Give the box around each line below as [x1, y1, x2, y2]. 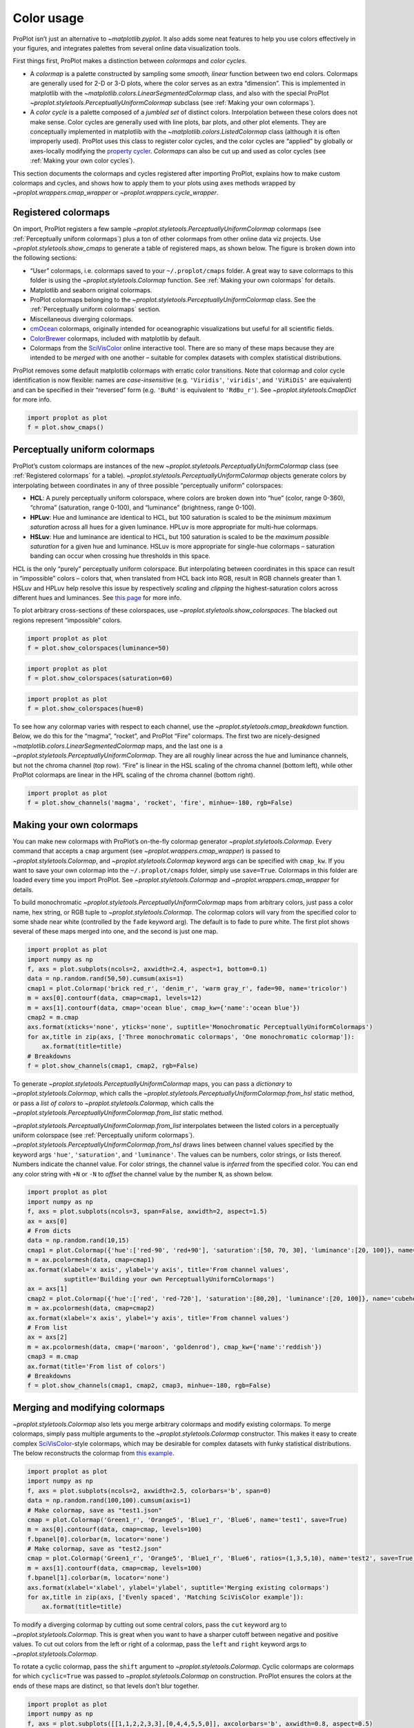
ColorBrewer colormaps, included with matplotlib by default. [30, 334, 201, 342]
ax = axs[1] [27, 1285, 68, 1293]
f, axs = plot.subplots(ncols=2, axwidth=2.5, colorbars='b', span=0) [27, 1487, 272, 1494]
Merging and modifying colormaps [12, 1402, 165, 1414]
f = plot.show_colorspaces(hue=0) [27, 705, 144, 712]
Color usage [12, 10, 84, 26]
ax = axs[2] [27, 1333, 68, 1341]
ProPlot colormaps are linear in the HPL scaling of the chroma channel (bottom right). [12, 771, 255, 779]
